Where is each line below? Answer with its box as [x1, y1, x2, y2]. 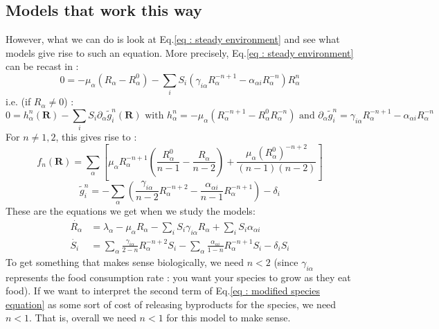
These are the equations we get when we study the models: [6, 204, 256, 218]
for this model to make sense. [166, 310, 291, 325]
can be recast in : [6, 59, 79, 73]
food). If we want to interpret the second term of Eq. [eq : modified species [6, 283, 320, 298]
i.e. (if [6, 94, 31, 109]
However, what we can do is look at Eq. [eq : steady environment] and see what [6, 32, 340, 46]
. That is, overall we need [29, 310, 136, 325]
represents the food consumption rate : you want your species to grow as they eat [6, 269, 351, 284]
